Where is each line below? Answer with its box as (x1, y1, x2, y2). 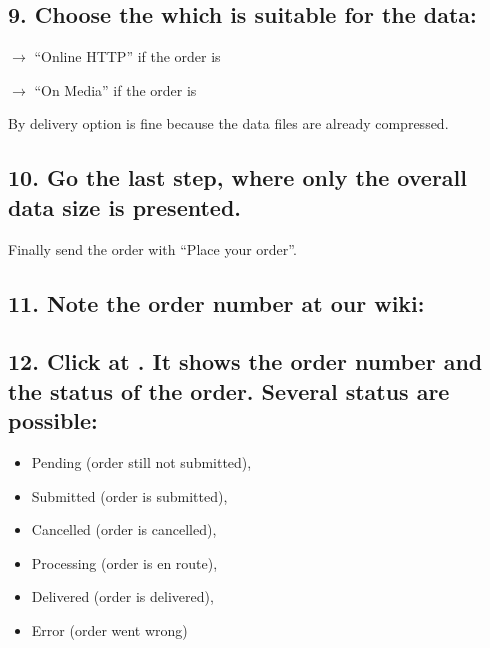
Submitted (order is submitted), (31, 485, 228, 506)
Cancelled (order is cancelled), (31, 519, 217, 540)
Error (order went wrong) (31, 619, 188, 640)
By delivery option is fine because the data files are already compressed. (8, 113, 449, 134)
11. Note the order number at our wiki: (8, 287, 425, 318)
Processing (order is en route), (31, 552, 218, 573)
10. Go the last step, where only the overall (8, 162, 467, 193)
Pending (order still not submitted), (31, 451, 252, 472)
